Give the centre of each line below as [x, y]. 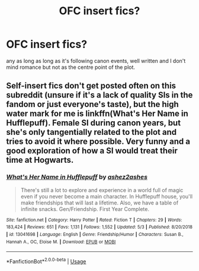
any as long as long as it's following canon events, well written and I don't [96, 61]
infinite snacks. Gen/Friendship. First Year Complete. [85, 209]
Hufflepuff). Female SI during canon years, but [94, 123]
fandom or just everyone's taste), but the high [92, 104]
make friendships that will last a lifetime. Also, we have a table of [99, 203]
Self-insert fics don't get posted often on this [91, 86]
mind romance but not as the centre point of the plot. [70, 67]
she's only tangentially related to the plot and [92, 132]
